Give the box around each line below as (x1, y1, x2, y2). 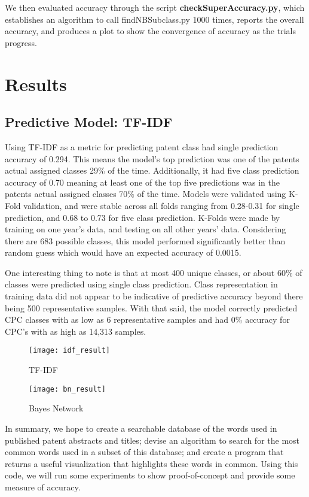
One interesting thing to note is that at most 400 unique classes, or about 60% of (5, 266, 302, 278)
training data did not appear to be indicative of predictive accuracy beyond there (5, 290, 303, 302)
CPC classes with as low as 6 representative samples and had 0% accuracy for (5, 313, 290, 326)
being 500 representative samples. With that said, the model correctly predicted (5, 301, 298, 314)
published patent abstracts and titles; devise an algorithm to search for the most (5, 434, 300, 446)
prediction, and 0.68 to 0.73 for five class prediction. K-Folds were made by (5, 211, 280, 223)
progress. (5, 36, 37, 49)
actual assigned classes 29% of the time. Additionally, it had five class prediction (5, 164, 299, 177)
